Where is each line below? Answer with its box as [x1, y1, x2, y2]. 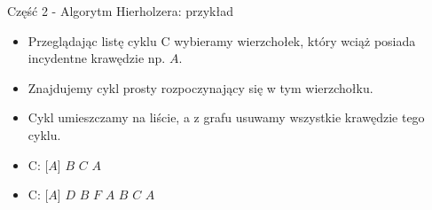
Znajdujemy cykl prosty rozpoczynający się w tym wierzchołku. [27, 78, 373, 97]
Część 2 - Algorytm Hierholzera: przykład [7, 2, 233, 19]
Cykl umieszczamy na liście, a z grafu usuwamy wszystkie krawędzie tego [27, 108, 425, 127]
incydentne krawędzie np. [27, 49, 166, 67]
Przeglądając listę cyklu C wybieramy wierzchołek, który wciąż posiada [27, 31, 416, 50]
